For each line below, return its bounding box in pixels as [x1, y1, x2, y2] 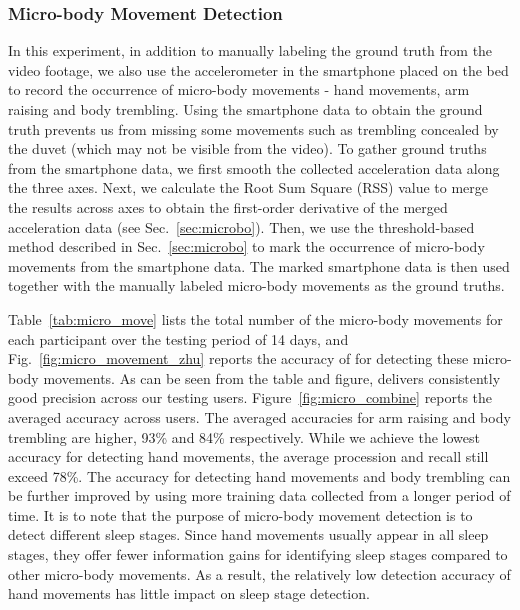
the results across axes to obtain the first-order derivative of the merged [8, 196, 448, 217]
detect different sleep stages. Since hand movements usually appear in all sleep [8, 524, 489, 545]
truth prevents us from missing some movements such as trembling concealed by [8, 118, 499, 139]
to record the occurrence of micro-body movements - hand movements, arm [8, 79, 470, 100]
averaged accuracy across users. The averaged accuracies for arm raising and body [8, 406, 511, 427]
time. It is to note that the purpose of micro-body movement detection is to [8, 504, 473, 525]
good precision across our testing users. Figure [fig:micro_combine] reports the [8, 387, 493, 408]
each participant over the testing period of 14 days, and [8, 328, 349, 349]
